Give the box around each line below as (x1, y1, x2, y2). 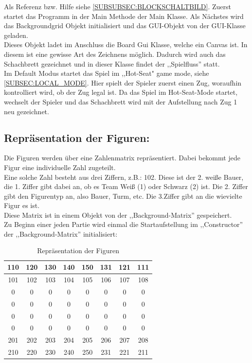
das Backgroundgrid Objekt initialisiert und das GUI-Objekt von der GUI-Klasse (4, 20, 246, 31)
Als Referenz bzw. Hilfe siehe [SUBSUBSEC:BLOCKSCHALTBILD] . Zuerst (4, 1, 231, 11)
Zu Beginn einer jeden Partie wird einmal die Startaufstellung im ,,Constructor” (4, 219, 243, 229)
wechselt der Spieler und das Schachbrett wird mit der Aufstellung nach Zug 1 (4, 96, 237, 106)
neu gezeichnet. (4, 106, 49, 116)
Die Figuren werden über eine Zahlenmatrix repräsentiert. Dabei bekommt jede (4, 153, 240, 163)
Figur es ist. (4, 200, 40, 210)
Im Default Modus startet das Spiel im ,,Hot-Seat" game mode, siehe (4, 68, 209, 78)
